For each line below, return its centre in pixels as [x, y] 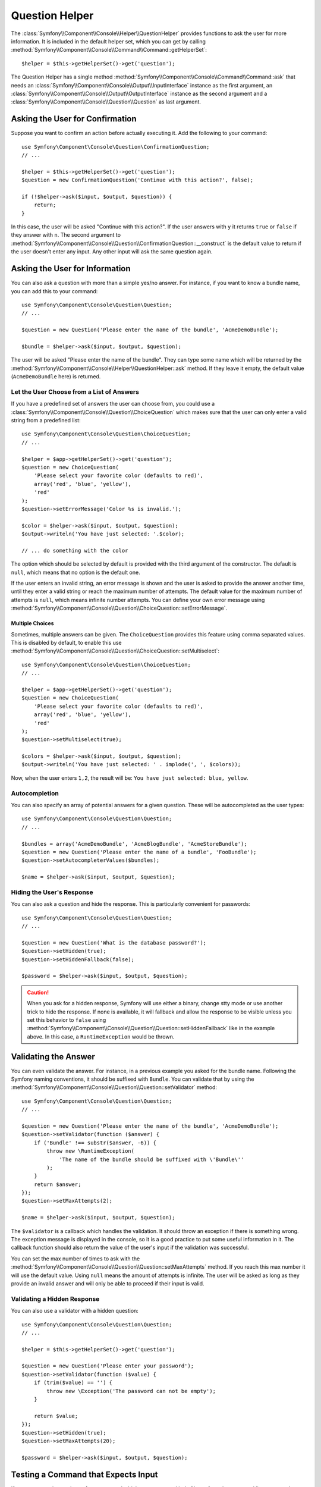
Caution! [38, 992]
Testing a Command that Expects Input [84, 1474]
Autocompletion [35, 793]
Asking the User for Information [71, 269]
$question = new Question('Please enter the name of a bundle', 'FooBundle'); [139, 852]
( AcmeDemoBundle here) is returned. [56, 377]
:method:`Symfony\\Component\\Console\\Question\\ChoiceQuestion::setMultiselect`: [115, 651]
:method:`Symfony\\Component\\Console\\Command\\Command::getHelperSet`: [109, 50]
